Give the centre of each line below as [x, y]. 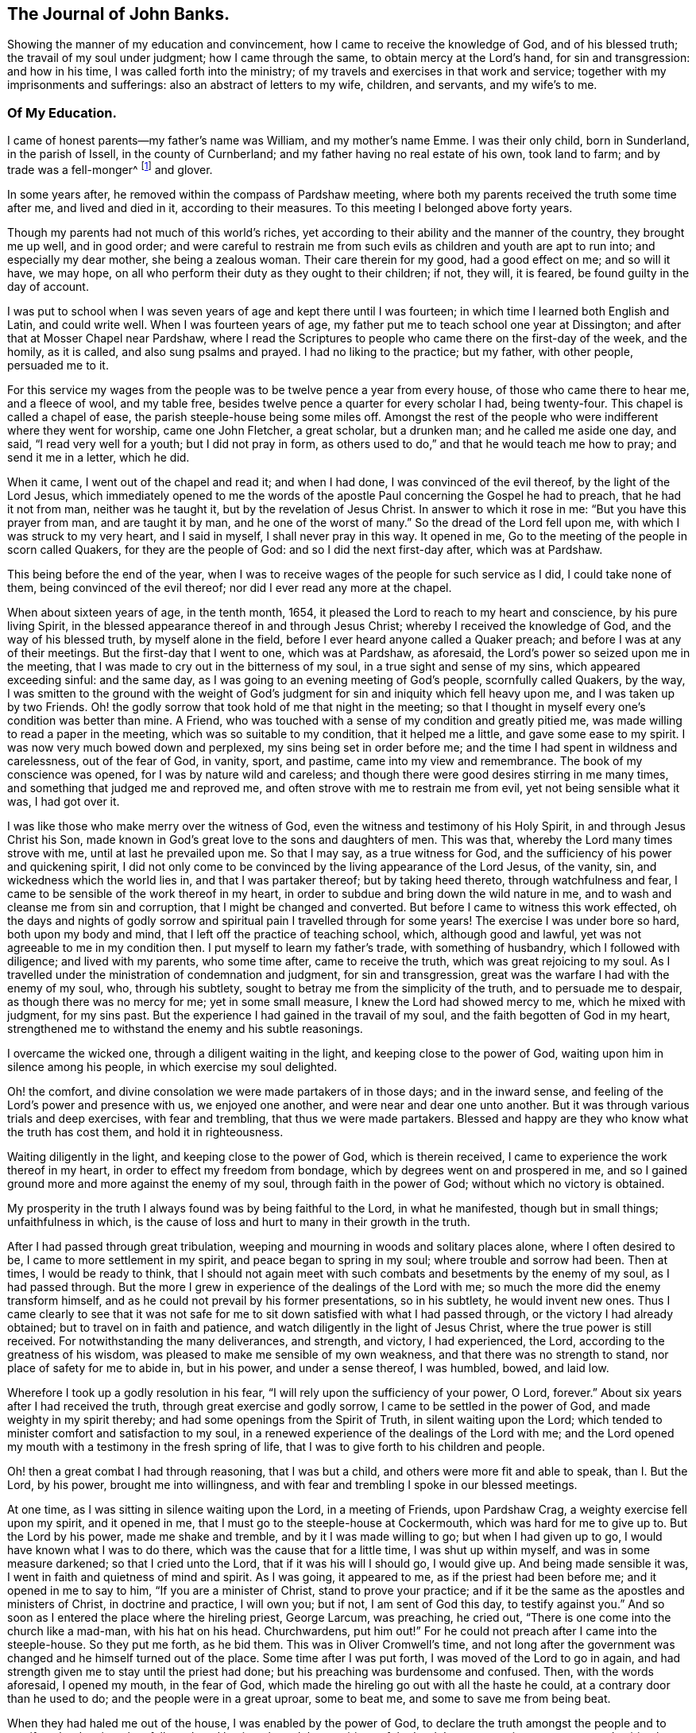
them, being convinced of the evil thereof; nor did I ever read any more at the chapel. [230, 587]
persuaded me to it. [58, 365]
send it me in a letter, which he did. [99, 457]
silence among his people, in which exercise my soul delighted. [172, 1066]
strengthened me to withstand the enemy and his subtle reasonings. [185, 1028]
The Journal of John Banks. [119, 14]
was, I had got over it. [64, 801]
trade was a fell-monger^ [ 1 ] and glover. [110, 168]
